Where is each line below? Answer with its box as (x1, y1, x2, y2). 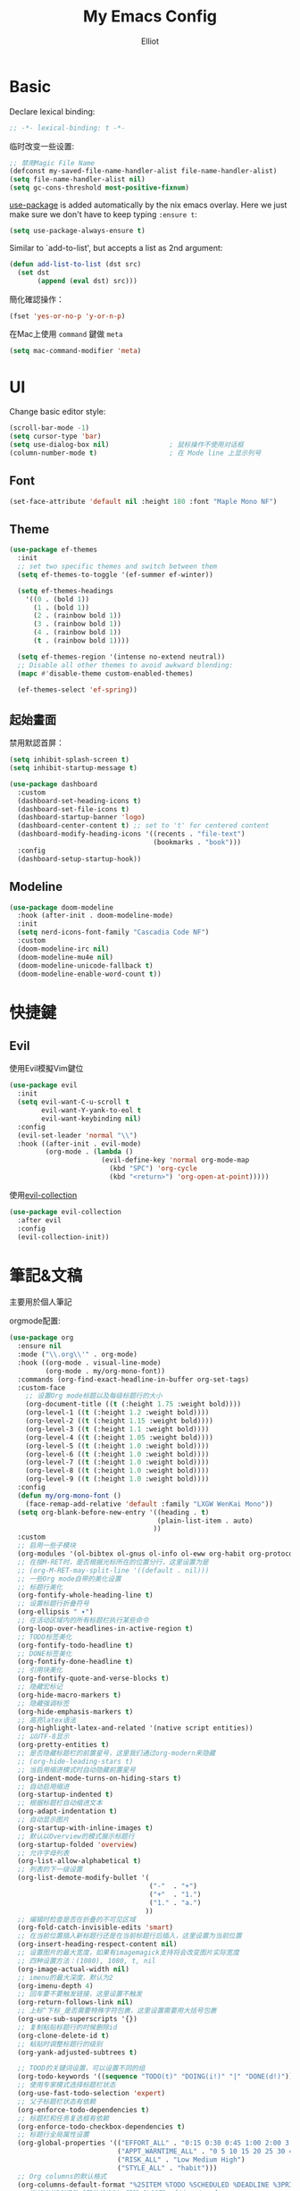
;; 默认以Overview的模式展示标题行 (17, 1832, 135, 1841)
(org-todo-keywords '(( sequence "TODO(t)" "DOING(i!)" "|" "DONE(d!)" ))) (17, 2072, 297, 2081)
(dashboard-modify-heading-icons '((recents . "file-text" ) (17, 829, 246, 839)
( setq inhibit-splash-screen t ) (9, 755, 129, 765)
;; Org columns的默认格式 (17, 2171, 107, 2181)
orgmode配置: (9, 1315, 61, 1326)
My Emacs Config (83, 6, 217, 27)
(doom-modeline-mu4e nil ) (17, 953, 114, 961)
